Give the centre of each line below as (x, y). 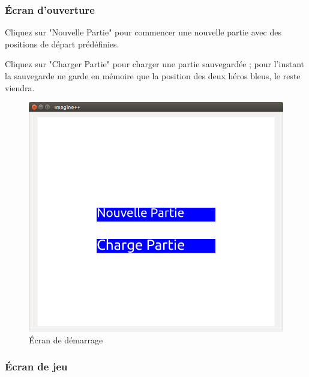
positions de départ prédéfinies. (62, 44)
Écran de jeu (36, 366)
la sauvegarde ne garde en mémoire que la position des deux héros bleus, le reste (153, 76)
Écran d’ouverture (50, 9)
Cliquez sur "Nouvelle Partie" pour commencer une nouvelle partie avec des (143, 32)
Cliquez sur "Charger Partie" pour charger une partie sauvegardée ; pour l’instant (154, 64)
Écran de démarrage (66, 339)
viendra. (20, 87)
